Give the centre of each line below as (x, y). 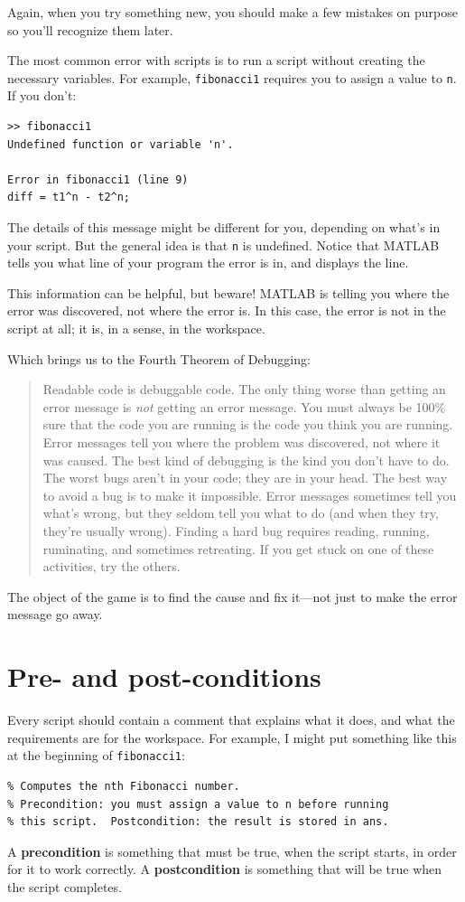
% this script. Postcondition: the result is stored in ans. (198, 822)
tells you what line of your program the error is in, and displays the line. (208, 263)
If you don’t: (42, 95)
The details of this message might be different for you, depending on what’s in (224, 227)
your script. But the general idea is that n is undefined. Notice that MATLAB (223, 244)
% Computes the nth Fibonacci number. (124, 786)
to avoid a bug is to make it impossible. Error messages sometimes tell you (250, 495)
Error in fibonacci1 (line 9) (98, 179)
